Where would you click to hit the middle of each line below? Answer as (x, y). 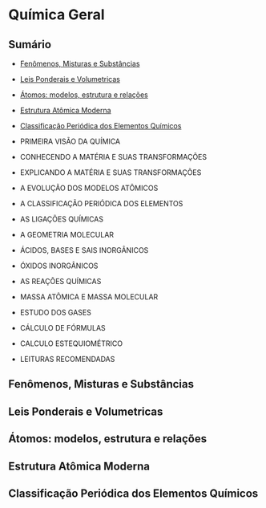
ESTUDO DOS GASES (56, 312)
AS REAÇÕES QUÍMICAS (60, 281)
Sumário (30, 45)
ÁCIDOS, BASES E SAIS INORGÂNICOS (84, 250)
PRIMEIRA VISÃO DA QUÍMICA (70, 141)
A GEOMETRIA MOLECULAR (67, 235)
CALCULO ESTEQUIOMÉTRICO (71, 343)
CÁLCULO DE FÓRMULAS (62, 328)
